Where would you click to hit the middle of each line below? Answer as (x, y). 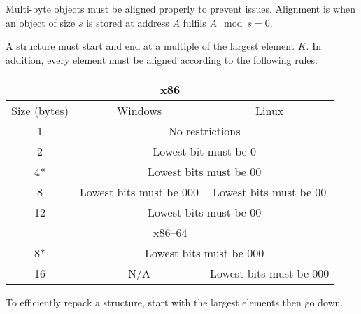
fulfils (194, 22)
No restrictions (204, 131)
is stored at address (128, 22)
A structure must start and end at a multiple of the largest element (150, 46)
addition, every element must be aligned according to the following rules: (162, 59)
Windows (139, 111)
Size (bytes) (40, 111)
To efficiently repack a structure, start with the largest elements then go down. (175, 302)
